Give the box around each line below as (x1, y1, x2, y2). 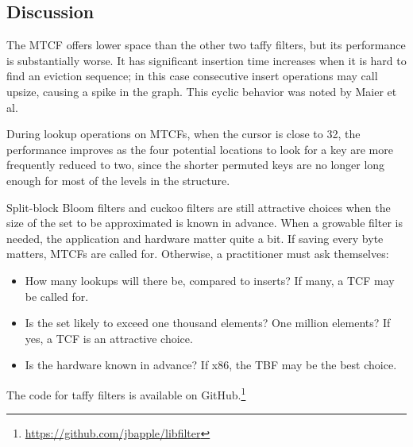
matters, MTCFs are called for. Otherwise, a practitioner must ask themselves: (6, 245, 389, 262)
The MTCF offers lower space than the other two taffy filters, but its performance (6, 37, 406, 53)
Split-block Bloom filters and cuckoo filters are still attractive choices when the (6, 198, 391, 215)
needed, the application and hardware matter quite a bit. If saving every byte (6, 229, 384, 246)
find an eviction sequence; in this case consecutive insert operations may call (6, 67, 378, 84)
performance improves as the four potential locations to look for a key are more (6, 141, 393, 157)
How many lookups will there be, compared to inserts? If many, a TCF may (25, 272, 395, 288)
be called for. (25, 287, 89, 304)
